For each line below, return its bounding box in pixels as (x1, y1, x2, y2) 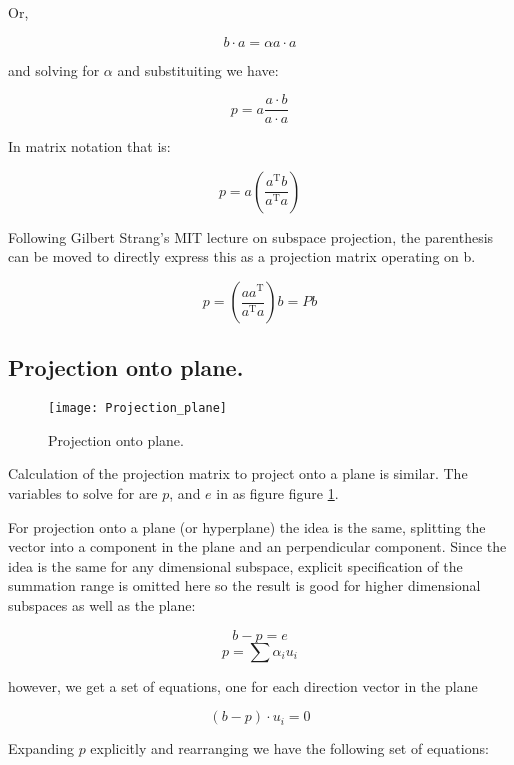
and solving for (8, 59, 100, 80)
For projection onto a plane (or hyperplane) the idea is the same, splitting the (8, 516, 486, 537)
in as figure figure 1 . (216, 483, 339, 504)
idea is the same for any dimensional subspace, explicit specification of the (8, 555, 463, 576)
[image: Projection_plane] (48, 401, 227, 416)
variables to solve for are (8, 483, 158, 504)
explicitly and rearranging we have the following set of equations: (90, 738, 489, 759)
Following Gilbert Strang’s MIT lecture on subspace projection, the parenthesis (8, 226, 494, 247)
